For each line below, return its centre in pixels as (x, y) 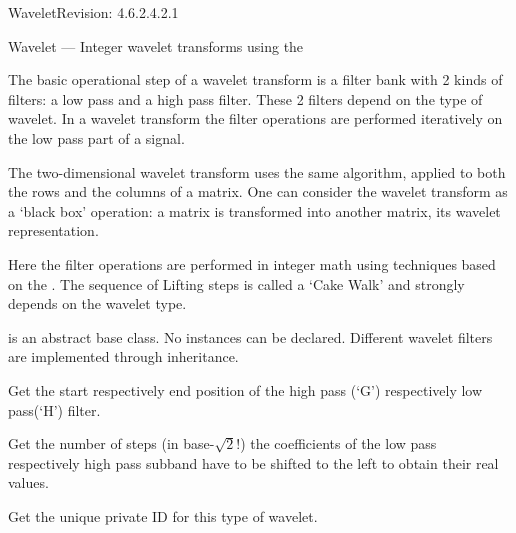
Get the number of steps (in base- (111, 443)
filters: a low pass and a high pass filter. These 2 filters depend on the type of (245, 98)
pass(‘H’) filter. (54, 409)
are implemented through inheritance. (123, 356)
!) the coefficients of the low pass (336, 443)
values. (28, 482)
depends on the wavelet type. (97, 303)
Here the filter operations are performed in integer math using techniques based (252, 263)
